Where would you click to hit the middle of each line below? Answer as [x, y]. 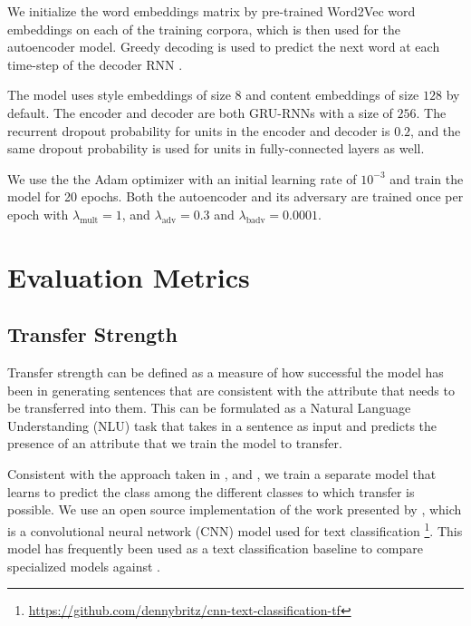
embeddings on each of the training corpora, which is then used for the [204, 29]
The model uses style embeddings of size [119, 95]
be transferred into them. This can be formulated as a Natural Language [209, 408]
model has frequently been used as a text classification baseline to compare [216, 548]
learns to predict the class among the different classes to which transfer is [211, 491]
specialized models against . [84, 566]
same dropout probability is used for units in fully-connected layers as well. [216, 148]
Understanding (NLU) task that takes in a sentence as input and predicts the [222, 425]
